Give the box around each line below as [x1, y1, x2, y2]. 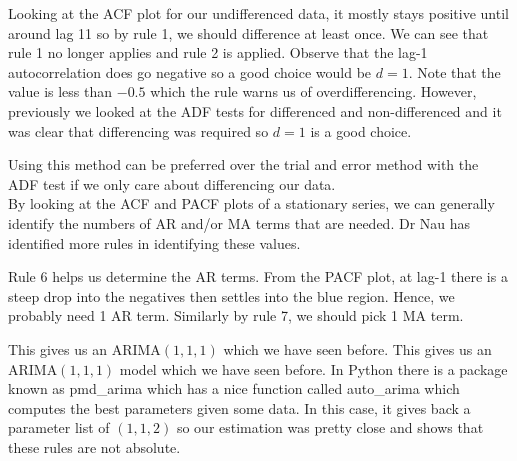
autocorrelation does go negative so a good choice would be [8, 61, 372, 82]
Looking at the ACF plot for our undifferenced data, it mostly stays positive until [8, 3, 509, 23]
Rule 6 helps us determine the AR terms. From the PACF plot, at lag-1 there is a [8, 266, 508, 287]
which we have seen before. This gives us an [223, 338, 492, 359]
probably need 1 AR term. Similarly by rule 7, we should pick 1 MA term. [8, 305, 464, 326]
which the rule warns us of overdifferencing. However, [150, 81, 477, 102]
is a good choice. [310, 120, 412, 141]
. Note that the [408, 61, 501, 82]
